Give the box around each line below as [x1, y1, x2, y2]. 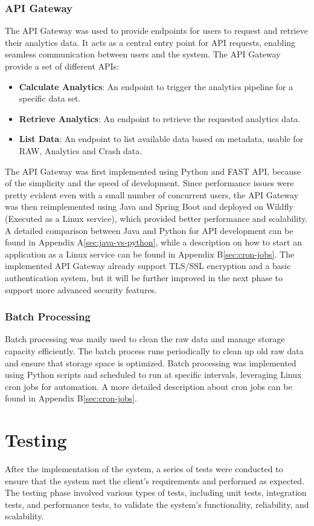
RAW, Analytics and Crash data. [19, 144, 143, 157]
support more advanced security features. [5, 283, 157, 296]
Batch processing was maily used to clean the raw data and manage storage [5, 333, 285, 345]
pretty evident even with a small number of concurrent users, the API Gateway [5, 188, 299, 201]
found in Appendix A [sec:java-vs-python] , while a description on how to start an [5, 236, 302, 248]
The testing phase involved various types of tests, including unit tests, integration [5, 486, 307, 499]
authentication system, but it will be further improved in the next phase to [5, 271, 283, 284]
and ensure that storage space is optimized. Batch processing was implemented [5, 356, 296, 369]
